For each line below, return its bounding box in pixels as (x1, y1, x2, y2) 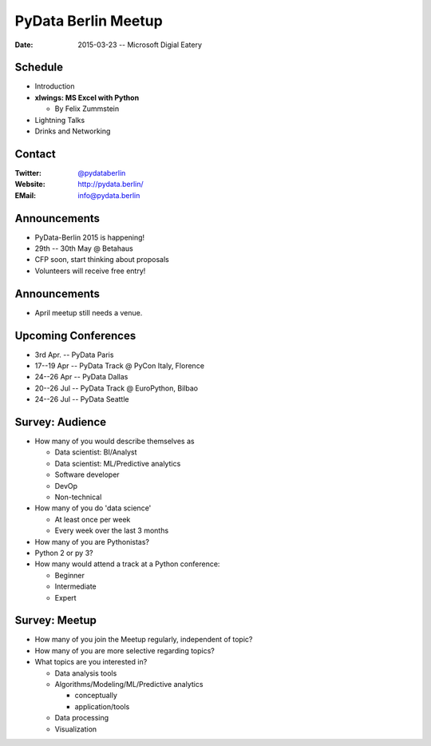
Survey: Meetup (14, 613, 97, 627)
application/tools (74, 701, 130, 711)
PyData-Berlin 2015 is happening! (34, 232, 145, 242)
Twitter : (14, 168, 42, 177)
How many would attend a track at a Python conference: (34, 559, 220, 569)
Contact (14, 147, 56, 161)
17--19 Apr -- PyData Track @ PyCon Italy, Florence (34, 360, 205, 371)
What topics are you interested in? (34, 657, 148, 667)
